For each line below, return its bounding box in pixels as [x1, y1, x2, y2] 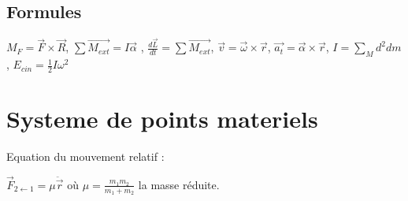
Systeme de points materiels [6, 102, 318, 135]
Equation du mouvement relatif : [6, 148, 165, 165]
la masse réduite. [138, 176, 220, 192]
